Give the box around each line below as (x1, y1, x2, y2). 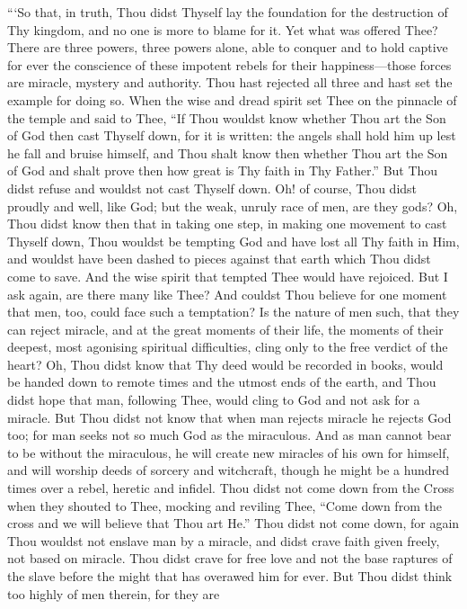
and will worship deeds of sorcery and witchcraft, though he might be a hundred (7, 461, 450, 479)
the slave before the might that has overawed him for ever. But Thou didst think (7, 567, 453, 585)
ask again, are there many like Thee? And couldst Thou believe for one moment (7, 284, 447, 303)
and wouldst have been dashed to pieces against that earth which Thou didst (7, 249, 431, 268)
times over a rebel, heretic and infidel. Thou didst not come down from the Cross (7, 479, 454, 497)
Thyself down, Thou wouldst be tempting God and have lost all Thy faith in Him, (7, 231, 460, 250)
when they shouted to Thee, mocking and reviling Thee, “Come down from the (7, 496, 442, 515)
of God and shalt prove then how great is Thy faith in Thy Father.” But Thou (7, 161, 438, 180)
